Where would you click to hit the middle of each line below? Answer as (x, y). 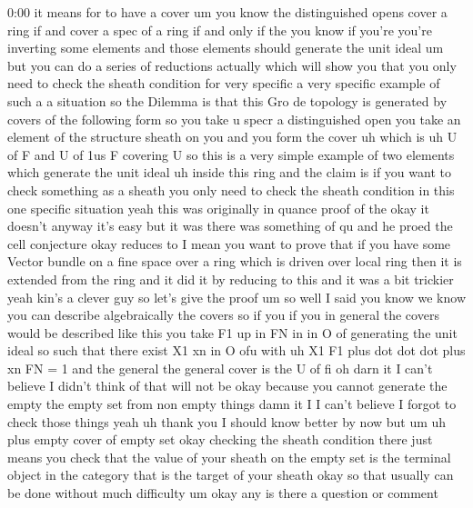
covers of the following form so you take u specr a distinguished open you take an (234, 119)
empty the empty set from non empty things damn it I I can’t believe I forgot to (232, 404)
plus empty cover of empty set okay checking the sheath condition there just (220, 439)
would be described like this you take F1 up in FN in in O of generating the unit (232, 332)
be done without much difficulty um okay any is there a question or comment (223, 493)
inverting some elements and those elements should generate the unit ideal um (226, 48)
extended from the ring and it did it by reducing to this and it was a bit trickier (231, 279)
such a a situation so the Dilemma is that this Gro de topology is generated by (227, 100)
